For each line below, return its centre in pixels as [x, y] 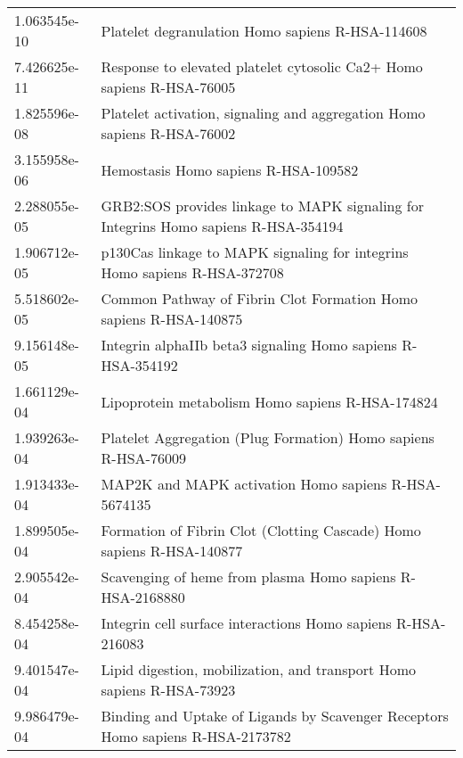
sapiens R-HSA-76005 [168, 87]
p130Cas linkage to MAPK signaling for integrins [255, 252]
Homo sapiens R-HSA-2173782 [196, 736]
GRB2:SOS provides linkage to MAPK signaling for [262, 206]
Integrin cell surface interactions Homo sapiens [246, 623]
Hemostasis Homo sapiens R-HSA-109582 [230, 169]
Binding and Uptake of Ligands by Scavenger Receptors [275, 716]
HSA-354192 [139, 365]
